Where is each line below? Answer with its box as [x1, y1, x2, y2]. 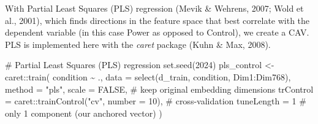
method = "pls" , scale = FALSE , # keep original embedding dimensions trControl [5, 82, 314, 95]
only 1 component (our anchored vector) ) [5, 106, 162, 119]
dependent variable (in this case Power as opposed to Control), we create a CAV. [5, 26, 309, 39]
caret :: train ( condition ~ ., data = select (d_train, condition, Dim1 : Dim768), [5, 70, 291, 83]
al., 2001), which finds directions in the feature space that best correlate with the [5, 14, 310, 26]
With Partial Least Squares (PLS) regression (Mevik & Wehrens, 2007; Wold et [5, 2, 304, 14]
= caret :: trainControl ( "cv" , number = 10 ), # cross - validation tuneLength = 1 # [5, 95, 306, 107]
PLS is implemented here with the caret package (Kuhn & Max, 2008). [5, 37, 271, 50]
